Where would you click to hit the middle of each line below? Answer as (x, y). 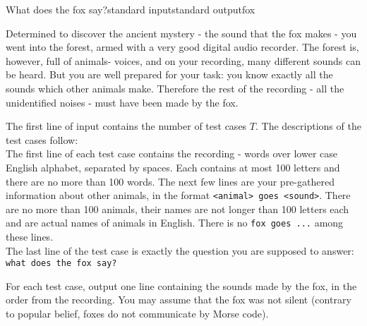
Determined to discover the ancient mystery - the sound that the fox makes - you (181, 33)
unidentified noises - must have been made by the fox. (122, 102)
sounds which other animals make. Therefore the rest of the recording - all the (175, 88)
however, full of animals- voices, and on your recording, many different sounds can (183, 60)
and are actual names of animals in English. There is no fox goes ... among (175, 223)
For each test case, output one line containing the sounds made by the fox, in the (181, 285)
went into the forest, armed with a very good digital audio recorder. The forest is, (182, 47)
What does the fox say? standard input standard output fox (131, 9)
